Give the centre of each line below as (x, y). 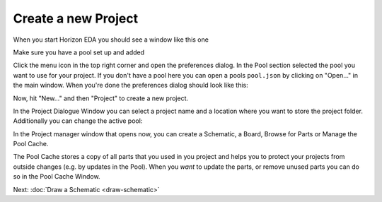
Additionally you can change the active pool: (78, 121)
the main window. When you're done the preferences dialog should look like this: (131, 85)
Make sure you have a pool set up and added (79, 52)
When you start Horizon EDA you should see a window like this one (111, 40)
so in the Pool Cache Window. (57, 177)
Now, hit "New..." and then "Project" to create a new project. (101, 98)
